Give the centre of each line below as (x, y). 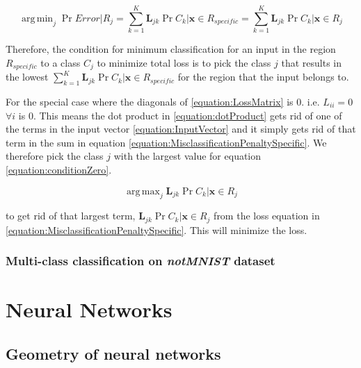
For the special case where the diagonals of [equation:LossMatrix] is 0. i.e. (163, 101)
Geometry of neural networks (113, 353)
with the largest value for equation (187, 156)
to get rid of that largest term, (71, 216)
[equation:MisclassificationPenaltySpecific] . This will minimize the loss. (157, 229)
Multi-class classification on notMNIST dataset (141, 261)
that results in (312, 62)
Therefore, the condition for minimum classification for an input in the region (171, 49)
